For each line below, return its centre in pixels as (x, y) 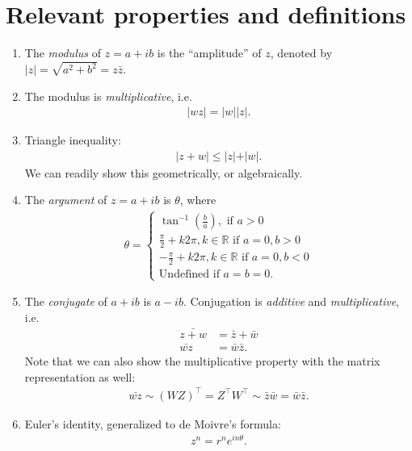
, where (198, 200)
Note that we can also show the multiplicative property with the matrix (202, 361)
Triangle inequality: (73, 140)
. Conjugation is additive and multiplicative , (291, 301)
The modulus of (63, 53)
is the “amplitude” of (209, 53)
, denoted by (301, 53)
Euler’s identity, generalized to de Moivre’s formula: (153, 423)
